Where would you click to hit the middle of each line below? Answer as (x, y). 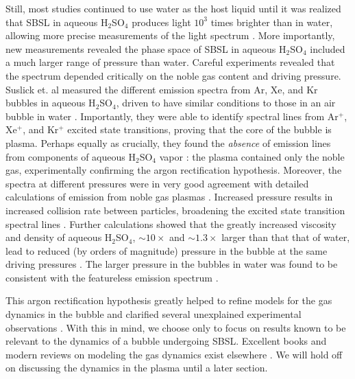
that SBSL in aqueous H (57, 22)
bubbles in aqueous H (51, 103)
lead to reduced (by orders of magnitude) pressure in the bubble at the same (167, 250)
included (328, 48)
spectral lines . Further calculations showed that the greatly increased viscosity (171, 223)
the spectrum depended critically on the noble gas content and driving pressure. (173, 75)
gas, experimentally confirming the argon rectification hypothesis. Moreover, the (174, 170)
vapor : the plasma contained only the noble (252, 156)
